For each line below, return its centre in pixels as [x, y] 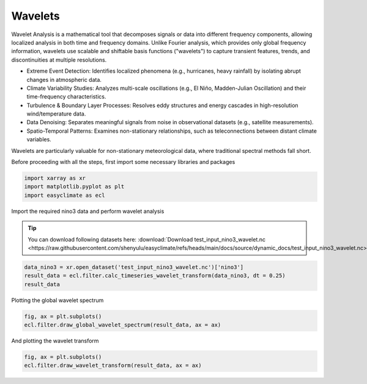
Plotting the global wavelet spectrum [57, 300]
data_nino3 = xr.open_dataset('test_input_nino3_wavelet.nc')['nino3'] [134, 267]
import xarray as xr [55, 178]
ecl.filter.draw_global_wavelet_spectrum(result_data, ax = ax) [123, 325]
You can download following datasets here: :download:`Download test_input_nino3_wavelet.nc [147, 239]
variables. [39, 139]
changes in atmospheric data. [64, 79]
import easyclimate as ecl [65, 195]
